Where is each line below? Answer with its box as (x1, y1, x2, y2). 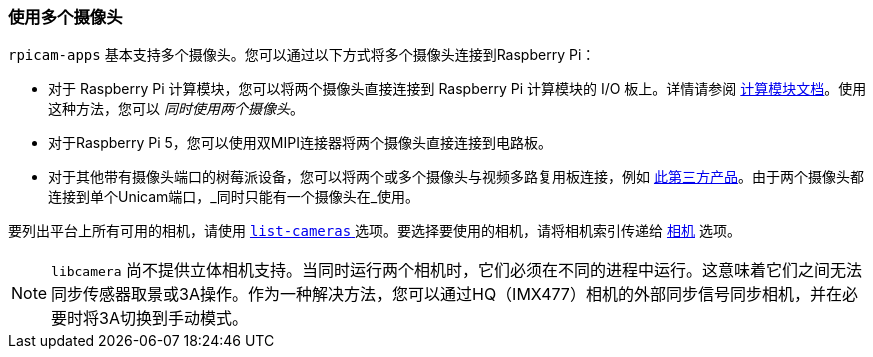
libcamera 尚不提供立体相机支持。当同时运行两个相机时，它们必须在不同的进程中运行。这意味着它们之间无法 (51, 260, 863, 281)
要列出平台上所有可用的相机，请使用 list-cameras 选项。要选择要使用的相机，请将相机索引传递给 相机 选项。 (8, 222, 741, 240)
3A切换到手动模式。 (99, 308, 248, 329)
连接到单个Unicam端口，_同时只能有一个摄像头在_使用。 (48, 188, 420, 206)
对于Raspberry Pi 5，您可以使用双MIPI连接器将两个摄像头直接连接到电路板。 (48, 134, 552, 152)
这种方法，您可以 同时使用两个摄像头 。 (48, 100, 304, 118)
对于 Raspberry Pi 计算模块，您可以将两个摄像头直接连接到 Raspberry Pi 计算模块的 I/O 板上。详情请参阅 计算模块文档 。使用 (48, 80, 867, 98)
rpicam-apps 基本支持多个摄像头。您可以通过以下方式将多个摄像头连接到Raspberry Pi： (8, 46, 596, 64)
